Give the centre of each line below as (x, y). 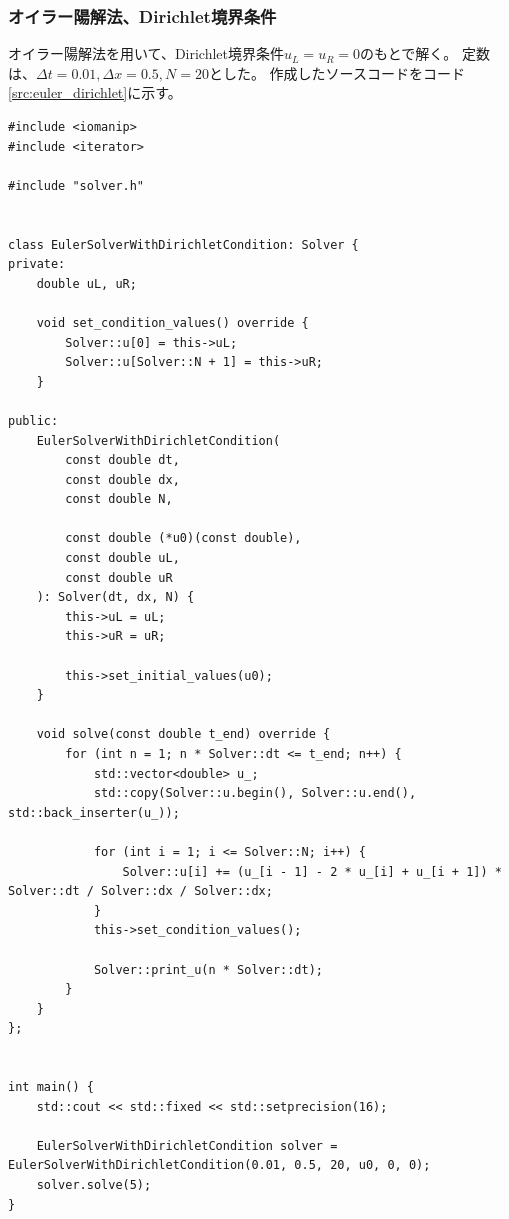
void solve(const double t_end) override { (183, 734)
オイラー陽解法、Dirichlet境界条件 (142, 15)
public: (33, 420)
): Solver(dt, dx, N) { (115, 597)
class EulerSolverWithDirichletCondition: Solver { (183, 244)
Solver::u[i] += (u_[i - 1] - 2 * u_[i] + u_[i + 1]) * (312, 871)
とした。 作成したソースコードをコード (336, 72)
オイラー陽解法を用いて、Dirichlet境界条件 (146, 53)
